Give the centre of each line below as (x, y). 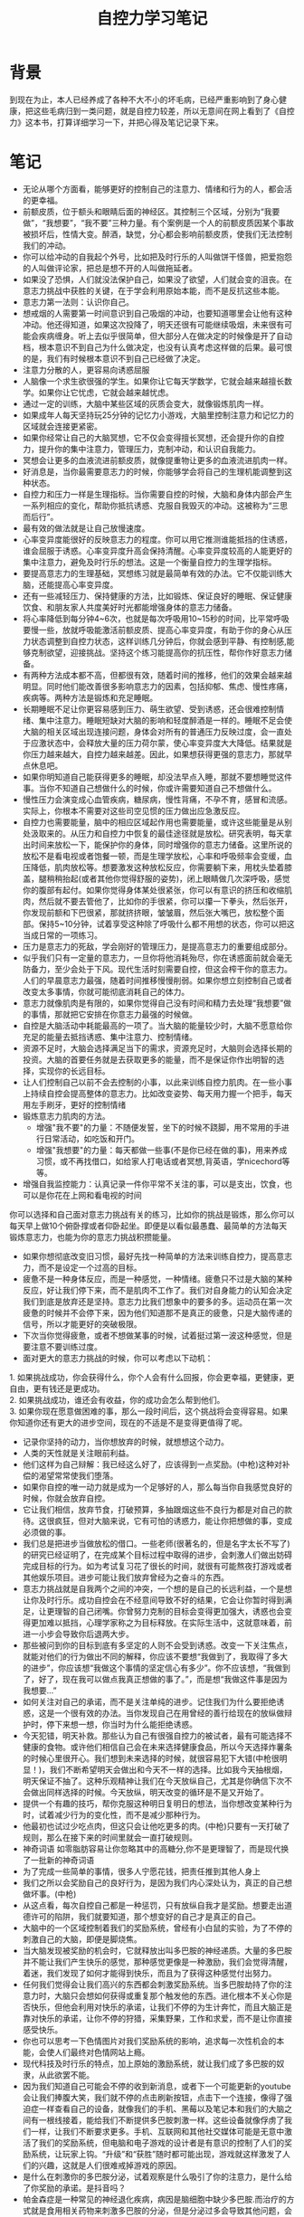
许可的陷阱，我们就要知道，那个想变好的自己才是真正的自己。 (145, 1916)
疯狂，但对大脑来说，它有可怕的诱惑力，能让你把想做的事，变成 (173, 1521)
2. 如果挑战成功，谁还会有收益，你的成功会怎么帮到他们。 (117, 1399)
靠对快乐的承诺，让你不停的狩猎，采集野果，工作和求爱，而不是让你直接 (157, 2018)
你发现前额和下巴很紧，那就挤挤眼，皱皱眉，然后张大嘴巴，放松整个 (149, 912)
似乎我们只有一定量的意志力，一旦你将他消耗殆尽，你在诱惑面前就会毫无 (157, 957)
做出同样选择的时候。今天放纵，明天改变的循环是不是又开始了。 (149, 1792)
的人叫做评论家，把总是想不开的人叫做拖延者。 (109, 268)
